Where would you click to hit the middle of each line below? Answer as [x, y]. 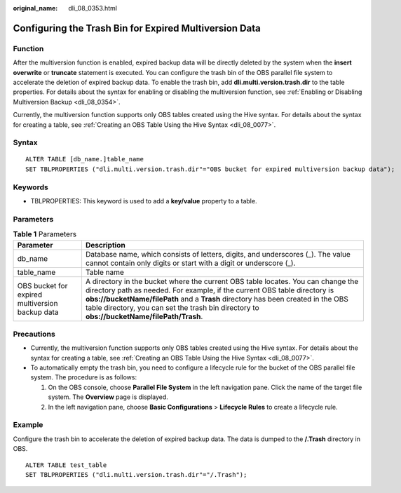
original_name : [35, 8]
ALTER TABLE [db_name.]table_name [84, 159]
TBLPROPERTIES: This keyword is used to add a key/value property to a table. [144, 201]
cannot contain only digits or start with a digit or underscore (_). [190, 263]
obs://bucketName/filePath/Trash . [144, 316]
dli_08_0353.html [93, 8]
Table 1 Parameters [45, 234]
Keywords [30, 187]
